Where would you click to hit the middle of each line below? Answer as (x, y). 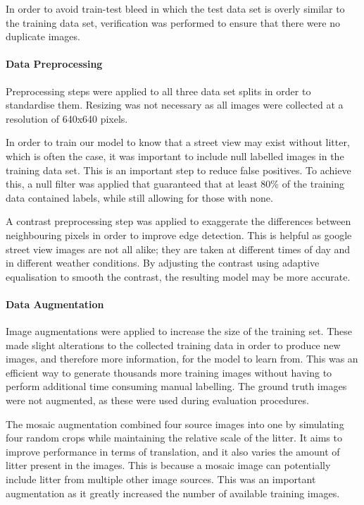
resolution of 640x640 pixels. (67, 118)
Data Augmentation (55, 304)
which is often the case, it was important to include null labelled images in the (175, 156)
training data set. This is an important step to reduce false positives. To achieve (178, 170)
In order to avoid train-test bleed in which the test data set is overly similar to (175, 8)
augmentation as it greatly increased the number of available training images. (173, 493)
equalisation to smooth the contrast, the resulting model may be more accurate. (178, 276)
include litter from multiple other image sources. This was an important (161, 479)
